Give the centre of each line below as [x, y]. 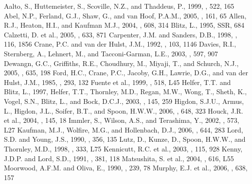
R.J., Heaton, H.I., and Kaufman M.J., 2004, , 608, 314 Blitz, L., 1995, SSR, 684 [124, 25]
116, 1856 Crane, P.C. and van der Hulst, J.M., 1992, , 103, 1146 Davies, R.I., [120, 44]
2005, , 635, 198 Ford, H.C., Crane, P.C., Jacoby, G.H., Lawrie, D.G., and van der [126, 73]
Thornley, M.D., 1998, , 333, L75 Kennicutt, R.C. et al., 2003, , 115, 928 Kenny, [123, 148]
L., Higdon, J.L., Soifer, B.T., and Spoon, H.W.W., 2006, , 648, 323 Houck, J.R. [124, 110]
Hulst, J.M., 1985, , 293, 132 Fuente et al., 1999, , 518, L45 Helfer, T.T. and [117, 82]
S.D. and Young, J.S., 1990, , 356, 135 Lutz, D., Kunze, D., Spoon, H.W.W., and [125, 139]
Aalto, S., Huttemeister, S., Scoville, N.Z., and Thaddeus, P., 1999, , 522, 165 [119, 6]
